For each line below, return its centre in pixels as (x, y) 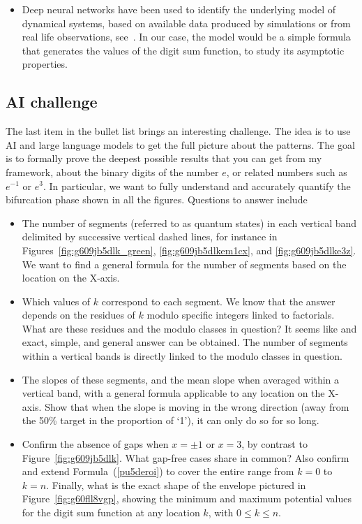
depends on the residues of (78, 315)
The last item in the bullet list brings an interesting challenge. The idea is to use (178, 131)
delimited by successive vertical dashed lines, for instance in (150, 236)
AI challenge (52, 102)
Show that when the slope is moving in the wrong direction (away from (197, 406)
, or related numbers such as (287, 172)
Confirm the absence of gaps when (95, 444)
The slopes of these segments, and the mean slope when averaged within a (181, 379)
